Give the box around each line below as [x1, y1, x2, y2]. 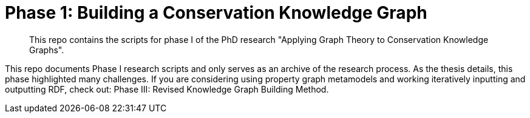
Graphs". [29, 44, 64, 55]
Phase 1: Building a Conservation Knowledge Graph [5, 2, 427, 23]
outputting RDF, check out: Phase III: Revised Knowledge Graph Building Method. [5, 84, 329, 94]
